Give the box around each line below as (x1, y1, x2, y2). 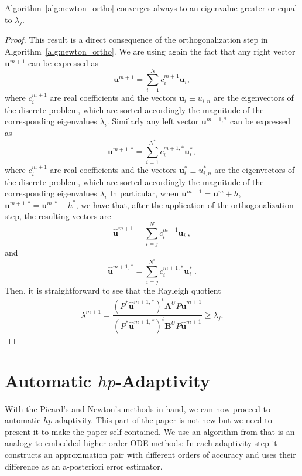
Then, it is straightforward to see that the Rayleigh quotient (5, 284, 221, 297)
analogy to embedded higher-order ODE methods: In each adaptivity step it (5, 437, 277, 449)
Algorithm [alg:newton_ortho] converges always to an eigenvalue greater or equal (5, 2, 297, 13)
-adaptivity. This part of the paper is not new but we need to (52, 414, 272, 426)
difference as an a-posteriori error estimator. (5, 460, 163, 472)
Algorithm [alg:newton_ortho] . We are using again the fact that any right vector (5, 45, 296, 57)
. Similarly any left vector (107, 115, 199, 127)
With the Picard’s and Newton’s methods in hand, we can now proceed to (5, 402, 270, 414)
